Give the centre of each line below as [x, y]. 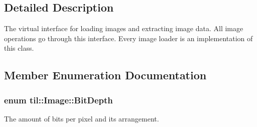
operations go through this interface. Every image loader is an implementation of [128, 38]
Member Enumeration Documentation [105, 75]
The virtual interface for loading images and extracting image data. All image [124, 28]
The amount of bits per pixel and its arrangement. [82, 118]
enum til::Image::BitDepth [58, 100]
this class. [19, 48]
